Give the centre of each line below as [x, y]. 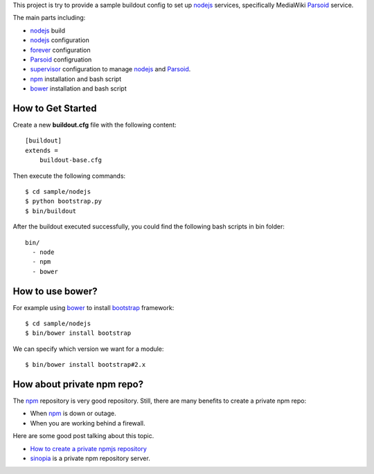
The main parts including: [49, 18]
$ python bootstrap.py [64, 201]
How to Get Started [55, 108]
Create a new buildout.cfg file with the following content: [95, 125]
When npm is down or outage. [73, 413]
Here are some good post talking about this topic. [83, 436]
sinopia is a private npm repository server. [90, 458]
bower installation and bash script [79, 89]
